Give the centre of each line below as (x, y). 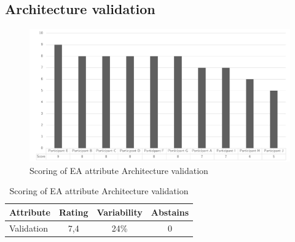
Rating (73, 212)
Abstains (170, 212)
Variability (120, 212)
